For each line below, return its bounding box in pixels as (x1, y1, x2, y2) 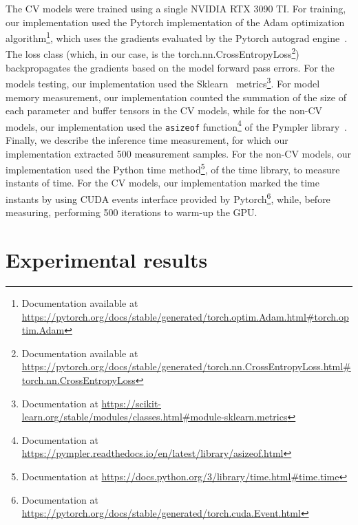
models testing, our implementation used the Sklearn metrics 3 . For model (6, 74, 320, 90)
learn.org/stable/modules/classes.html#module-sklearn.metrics (21, 409, 288, 424)
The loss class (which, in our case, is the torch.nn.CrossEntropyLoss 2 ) (6, 45, 299, 61)
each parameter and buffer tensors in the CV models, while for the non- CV (6, 103, 323, 118)
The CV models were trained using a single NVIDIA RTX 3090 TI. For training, (6, 1, 346, 15)
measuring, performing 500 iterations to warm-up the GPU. (6, 205, 257, 219)
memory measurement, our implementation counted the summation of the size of (6, 89, 346, 104)
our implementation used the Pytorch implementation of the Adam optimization (6, 14, 345, 29)
